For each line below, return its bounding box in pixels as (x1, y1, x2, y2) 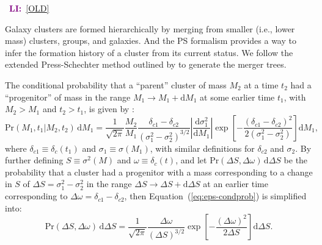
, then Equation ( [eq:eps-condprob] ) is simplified (124, 190, 307, 202)
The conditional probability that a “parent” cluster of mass (5, 78, 227, 91)
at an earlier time (203, 177, 268, 190)
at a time (244, 78, 279, 91)
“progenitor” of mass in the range (5, 90, 131, 103)
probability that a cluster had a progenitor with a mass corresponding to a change (5, 165, 313, 178)
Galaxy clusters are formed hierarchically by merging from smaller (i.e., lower (5, 22, 295, 35)
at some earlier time (200, 90, 275, 103)
